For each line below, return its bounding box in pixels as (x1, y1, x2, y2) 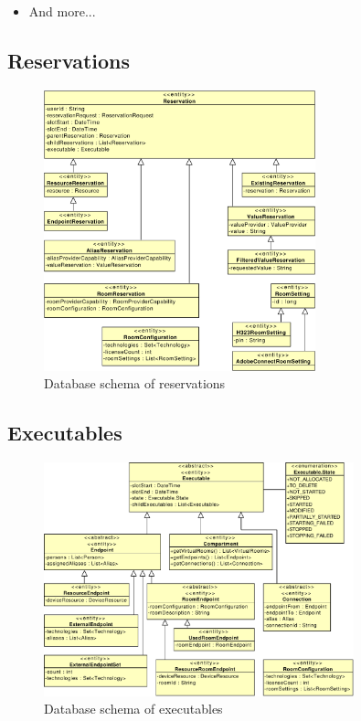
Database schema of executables (44, 699, 223, 718)
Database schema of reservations (44, 374, 226, 393)
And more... (28, 2, 96, 20)
